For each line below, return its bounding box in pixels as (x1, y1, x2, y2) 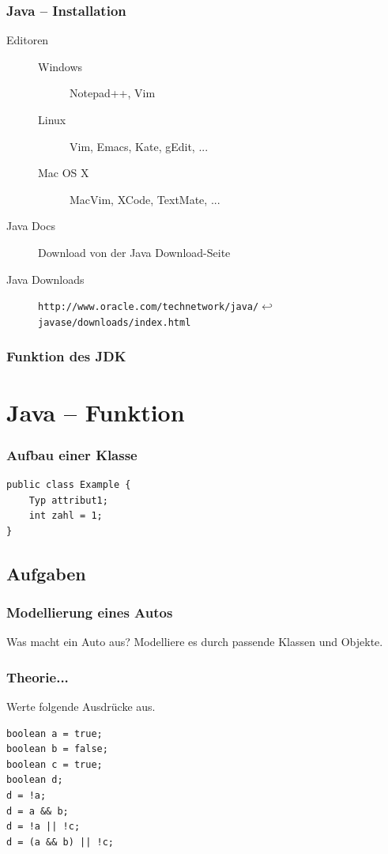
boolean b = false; (6, 743, 108, 755)
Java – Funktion (6, 395, 185, 428)
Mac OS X (38, 164, 89, 181)
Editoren (6, 32, 49, 48)
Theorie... (6, 667, 69, 686)
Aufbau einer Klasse (6, 444, 137, 464)
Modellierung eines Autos (6, 602, 173, 622)
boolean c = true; (6, 758, 103, 770)
